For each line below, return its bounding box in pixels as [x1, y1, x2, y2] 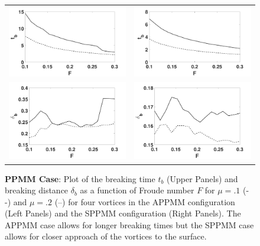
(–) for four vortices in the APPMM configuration [54, 195, 235, 208]
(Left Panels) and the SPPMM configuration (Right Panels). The [5, 207, 241, 219]
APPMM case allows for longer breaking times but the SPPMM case [5, 218, 254, 231]
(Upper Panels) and [167, 172, 238, 184]
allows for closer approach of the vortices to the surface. [5, 230, 207, 242]
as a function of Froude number [80, 184, 194, 196]
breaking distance [5, 184, 69, 196]
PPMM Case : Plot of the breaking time [5, 172, 155, 184]
